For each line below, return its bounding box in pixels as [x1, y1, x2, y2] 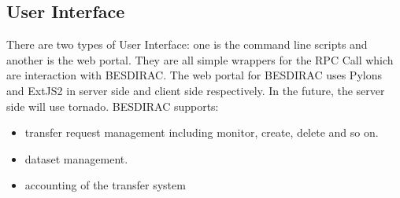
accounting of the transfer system [24, 177, 186, 193]
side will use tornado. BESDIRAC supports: [6, 97, 219, 114]
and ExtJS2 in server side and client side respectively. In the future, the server [6, 82, 385, 98]
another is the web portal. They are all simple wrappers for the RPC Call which [6, 51, 394, 68]
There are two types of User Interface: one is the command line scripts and [6, 36, 368, 53]
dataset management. [24, 150, 128, 167]
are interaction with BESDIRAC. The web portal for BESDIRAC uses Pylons [6, 67, 382, 83]
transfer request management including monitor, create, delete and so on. [24, 124, 379, 141]
